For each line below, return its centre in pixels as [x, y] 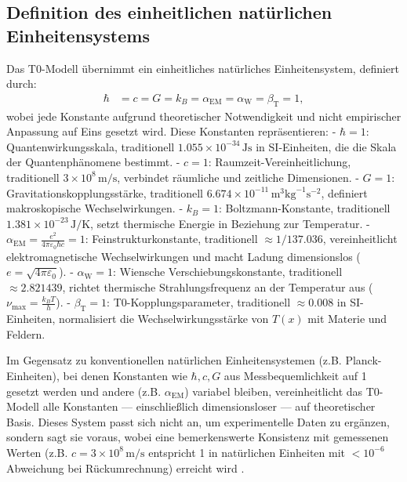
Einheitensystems [78, 35]
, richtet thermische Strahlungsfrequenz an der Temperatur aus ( [218, 286]
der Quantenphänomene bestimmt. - [93, 162]
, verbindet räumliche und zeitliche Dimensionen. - [238, 177]
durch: [22, 83]
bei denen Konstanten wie [125, 375]
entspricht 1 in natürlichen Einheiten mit [247, 452]
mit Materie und [347, 319]
